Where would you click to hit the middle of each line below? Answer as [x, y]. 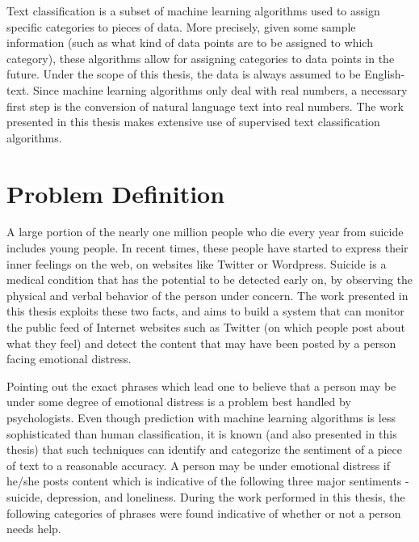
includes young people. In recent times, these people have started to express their [207, 248]
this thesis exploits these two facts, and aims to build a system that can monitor [205, 311]
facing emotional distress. [69, 359]
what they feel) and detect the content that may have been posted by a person [201, 343]
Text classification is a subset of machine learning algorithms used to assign [193, 11]
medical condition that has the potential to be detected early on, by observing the [210, 279]
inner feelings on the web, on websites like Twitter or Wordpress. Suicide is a [197, 263]
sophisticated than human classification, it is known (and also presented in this [202, 433]
